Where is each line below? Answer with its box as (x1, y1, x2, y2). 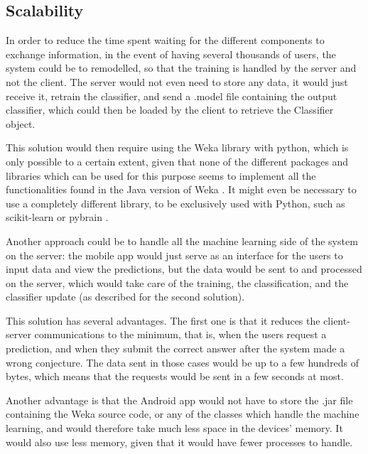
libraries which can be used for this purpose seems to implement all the (6, 168, 316, 183)
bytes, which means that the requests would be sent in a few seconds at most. (6, 369, 344, 384)
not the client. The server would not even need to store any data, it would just (6, 74, 348, 89)
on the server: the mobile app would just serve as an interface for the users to (6, 247, 343, 262)
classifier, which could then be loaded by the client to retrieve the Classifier (6, 102, 334, 117)
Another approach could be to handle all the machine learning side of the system (6, 233, 358, 248)
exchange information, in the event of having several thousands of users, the (6, 46, 336, 61)
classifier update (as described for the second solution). (6, 289, 245, 304)
